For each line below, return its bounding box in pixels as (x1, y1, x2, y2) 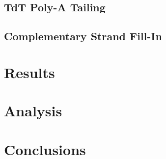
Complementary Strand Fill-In (4, 28, 162, 44)
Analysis (4, 101, 62, 121)
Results (4, 62, 55, 82)
